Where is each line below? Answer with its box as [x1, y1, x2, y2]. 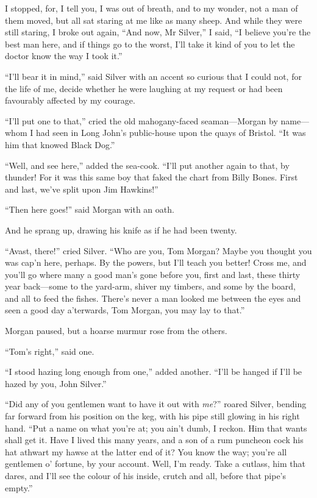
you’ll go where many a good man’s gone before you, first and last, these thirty [5, 268, 301, 280]
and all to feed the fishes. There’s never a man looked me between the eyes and [5, 291, 301, 304]
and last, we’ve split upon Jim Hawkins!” [5, 182, 158, 195]
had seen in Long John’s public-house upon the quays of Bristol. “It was [35, 126, 306, 139]
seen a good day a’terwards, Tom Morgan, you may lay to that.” [5, 304, 245, 316]
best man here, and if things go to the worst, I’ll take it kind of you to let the [5, 37, 295, 50]
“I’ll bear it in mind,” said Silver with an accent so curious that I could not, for [5, 69, 302, 82]
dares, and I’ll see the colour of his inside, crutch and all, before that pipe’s [5, 469, 287, 482]
